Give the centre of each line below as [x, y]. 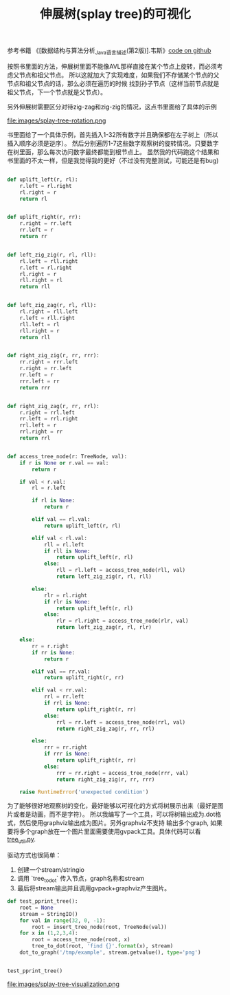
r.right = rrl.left [47, 413]
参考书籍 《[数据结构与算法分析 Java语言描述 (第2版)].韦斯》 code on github [109, 51]
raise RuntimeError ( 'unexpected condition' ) [84, 792]
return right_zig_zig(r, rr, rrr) [105, 779]
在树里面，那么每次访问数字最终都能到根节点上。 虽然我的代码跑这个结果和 [113, 151]
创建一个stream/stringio [50, 870]
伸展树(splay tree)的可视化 [115, 14]
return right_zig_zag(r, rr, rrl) [105, 729]
